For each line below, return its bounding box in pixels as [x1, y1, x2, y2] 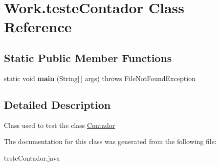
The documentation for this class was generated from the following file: [4, 136, 217, 146]
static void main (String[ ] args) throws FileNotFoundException [4, 73, 196, 83]
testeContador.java [4, 152, 60, 163]
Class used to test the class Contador [4, 120, 115, 130]
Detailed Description [4, 97, 111, 112]
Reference [4, 17, 72, 37]
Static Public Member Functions [4, 50, 172, 65]
